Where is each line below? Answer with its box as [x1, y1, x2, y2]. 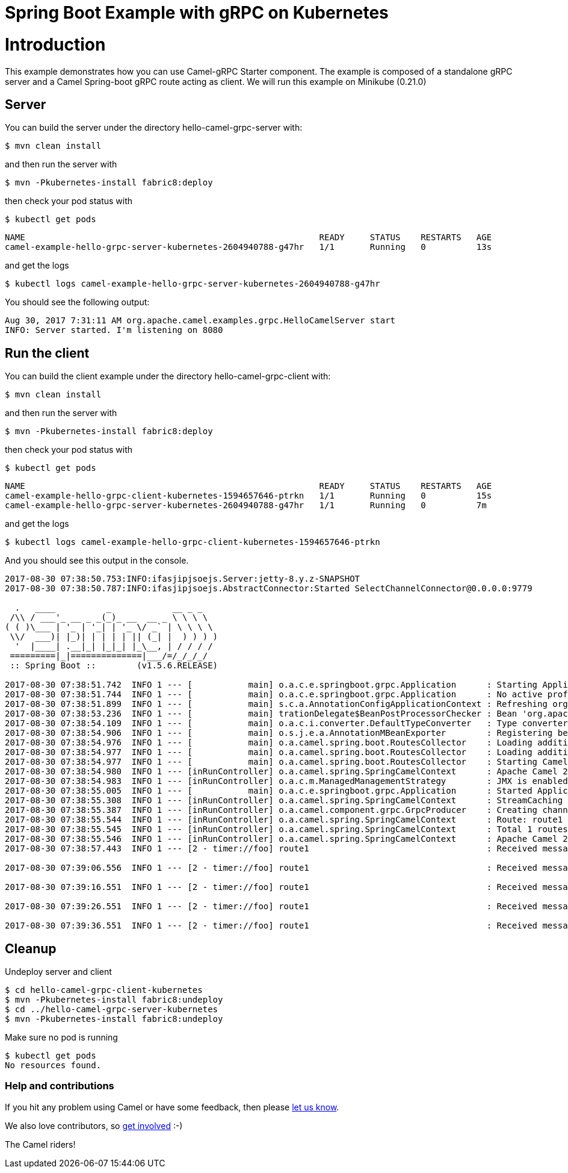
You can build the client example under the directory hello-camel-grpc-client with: [5, 371, 331, 382]
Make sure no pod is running [5, 1032, 118, 1043]
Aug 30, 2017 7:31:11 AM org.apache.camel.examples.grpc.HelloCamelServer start [5, 316, 396, 326]
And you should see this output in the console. [5, 555, 189, 566]
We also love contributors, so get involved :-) [5, 1120, 183, 1131]
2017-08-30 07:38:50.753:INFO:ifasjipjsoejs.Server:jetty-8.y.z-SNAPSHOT [5, 574, 360, 584]
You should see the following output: [5, 297, 150, 308]
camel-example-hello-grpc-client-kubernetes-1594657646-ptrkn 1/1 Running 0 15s [5, 491, 492, 501]
